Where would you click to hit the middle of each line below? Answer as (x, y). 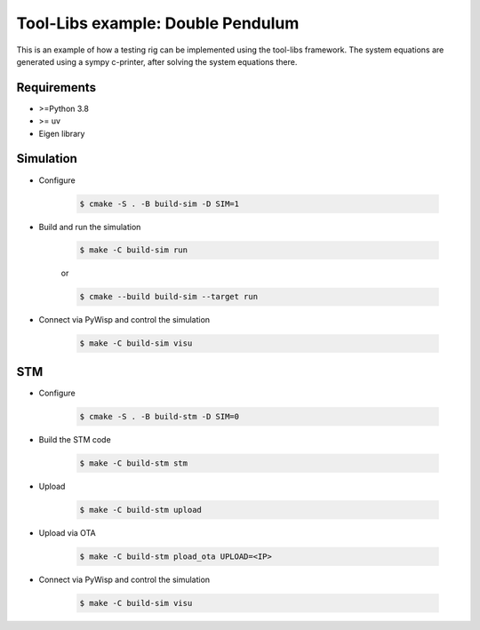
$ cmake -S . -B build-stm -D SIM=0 (160, 416)
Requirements (56, 88)
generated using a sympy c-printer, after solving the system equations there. (157, 61)
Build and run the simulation (90, 227)
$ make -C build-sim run (134, 250)
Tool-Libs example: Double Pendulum (158, 23)
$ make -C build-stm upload (140, 510)
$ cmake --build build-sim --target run (168, 297)
